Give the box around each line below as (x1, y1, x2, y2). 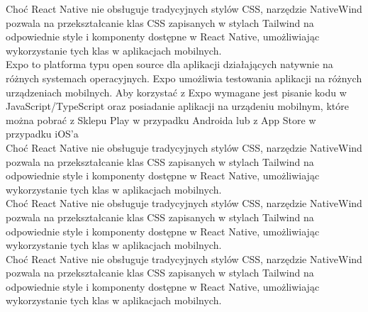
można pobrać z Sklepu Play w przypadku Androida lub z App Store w (6, 112, 316, 127)
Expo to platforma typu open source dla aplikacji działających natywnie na (6, 57, 333, 72)
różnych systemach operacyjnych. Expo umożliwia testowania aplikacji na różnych (6, 70, 362, 85)
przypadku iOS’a (6, 126, 79, 141)
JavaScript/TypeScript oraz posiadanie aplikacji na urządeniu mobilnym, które (6, 99, 349, 113)
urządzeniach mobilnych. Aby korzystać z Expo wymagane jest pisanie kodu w (6, 84, 347, 99)
